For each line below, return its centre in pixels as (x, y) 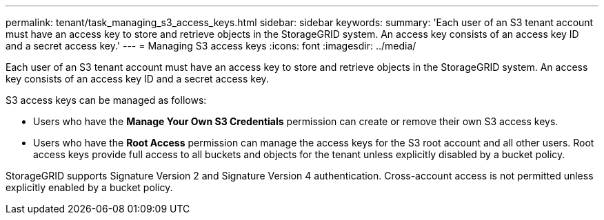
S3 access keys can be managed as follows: (106, 100)
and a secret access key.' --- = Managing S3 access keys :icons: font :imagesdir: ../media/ (211, 46)
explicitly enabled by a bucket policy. (89, 187)
